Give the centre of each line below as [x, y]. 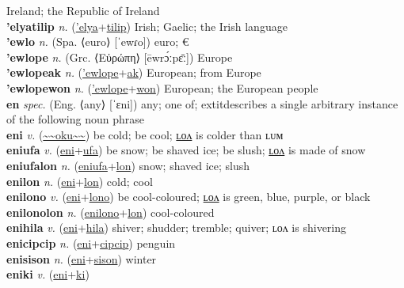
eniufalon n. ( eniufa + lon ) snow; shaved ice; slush [128, 165]
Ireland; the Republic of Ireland [83, 10]
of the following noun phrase [75, 119]
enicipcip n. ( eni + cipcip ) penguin [91, 243]
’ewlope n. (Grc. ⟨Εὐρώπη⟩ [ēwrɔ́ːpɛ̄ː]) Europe [120, 57]
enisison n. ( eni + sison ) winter [82, 258]
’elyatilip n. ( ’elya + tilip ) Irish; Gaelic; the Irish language [147, 26]
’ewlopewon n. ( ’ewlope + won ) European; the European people [162, 87]
